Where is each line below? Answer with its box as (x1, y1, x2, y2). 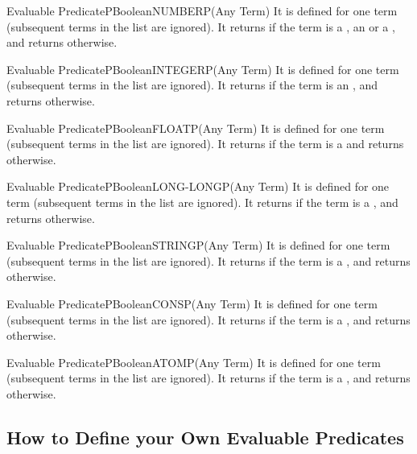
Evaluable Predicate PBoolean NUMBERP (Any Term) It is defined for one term (6, 2, 398, 19)
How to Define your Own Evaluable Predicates (6, 424, 404, 449)
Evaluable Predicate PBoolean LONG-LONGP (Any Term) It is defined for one (6, 178, 390, 195)
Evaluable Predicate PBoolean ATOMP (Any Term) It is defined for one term (6, 353, 381, 370)
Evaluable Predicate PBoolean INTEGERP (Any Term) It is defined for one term (6, 60, 399, 77)
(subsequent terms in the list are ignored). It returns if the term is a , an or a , (6, 18, 395, 35)
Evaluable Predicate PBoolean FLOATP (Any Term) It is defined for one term (6, 119, 385, 136)
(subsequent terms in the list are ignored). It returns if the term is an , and (6, 76, 378, 93)
